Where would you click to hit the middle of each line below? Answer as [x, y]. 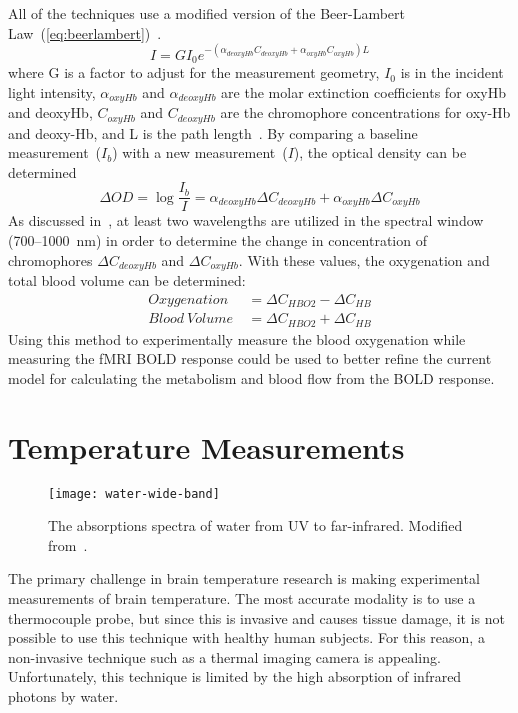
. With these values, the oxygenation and [364, 259]
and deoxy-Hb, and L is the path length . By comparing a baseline [213, 132]
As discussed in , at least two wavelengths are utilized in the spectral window [246, 220]
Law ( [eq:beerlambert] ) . [85, 32]
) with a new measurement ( [200, 152]
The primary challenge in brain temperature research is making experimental [244, 578]
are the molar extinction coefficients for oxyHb [363, 91]
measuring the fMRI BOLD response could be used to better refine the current [250, 358]
